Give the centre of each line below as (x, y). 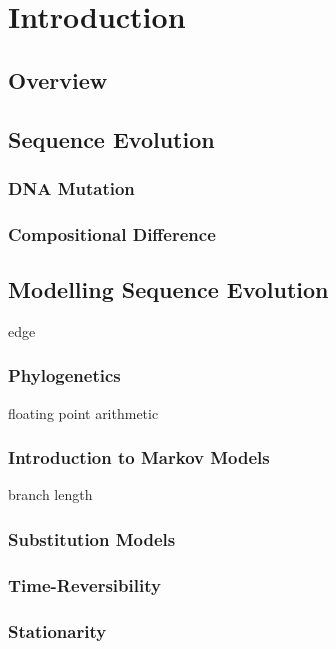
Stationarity (57, 630)
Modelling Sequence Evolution (168, 289)
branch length (50, 494)
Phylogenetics (64, 375)
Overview (58, 79)
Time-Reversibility (84, 584)
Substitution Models (92, 538)
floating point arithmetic (83, 412)
